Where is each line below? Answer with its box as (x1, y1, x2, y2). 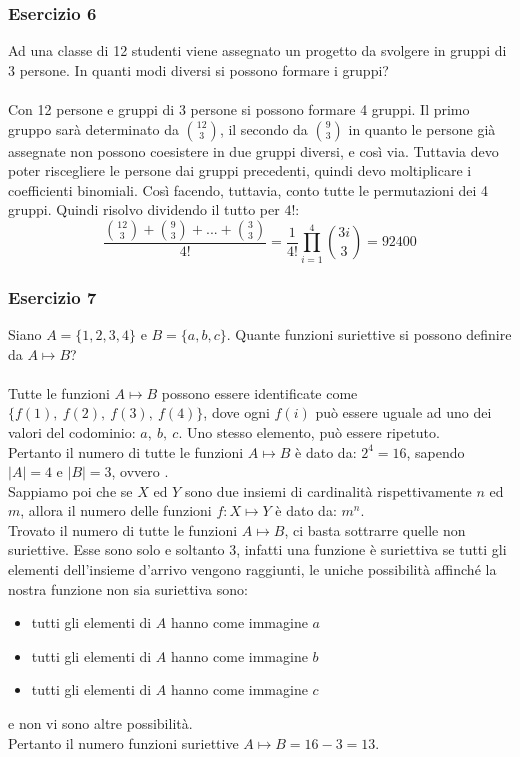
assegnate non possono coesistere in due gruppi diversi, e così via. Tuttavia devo (8, 140, 499, 161)
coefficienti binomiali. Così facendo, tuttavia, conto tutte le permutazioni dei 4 (8, 179, 489, 200)
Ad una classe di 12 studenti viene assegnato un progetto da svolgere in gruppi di (8, 40, 507, 61)
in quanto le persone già (348, 118, 496, 139)
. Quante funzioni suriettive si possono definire (226, 323, 512, 344)
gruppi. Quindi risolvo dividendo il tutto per (8, 199, 280, 220)
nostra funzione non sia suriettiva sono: (8, 578, 248, 599)
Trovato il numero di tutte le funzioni (8, 519, 238, 540)
